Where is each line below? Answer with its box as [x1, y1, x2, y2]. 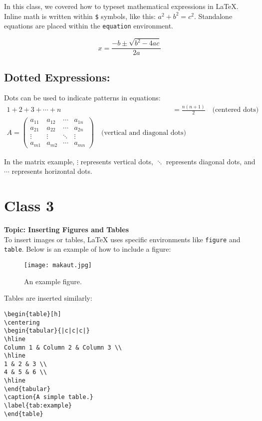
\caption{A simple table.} [4, 394, 93, 401]
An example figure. [24, 276, 82, 286]
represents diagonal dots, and [166, 156, 256, 166]
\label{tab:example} [4, 402, 72, 410]
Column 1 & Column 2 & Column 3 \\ [4, 344, 122, 351]
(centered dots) [212, 106, 259, 114]
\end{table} [4, 410, 43, 418]
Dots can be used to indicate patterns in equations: [4, 92, 161, 103]
